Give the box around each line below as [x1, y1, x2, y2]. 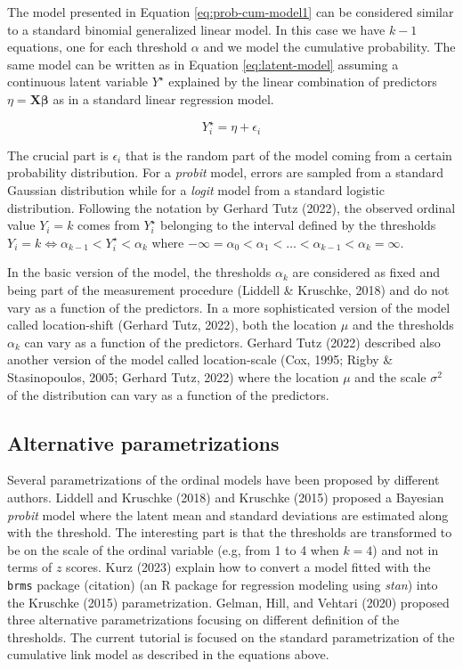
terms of [7, 558, 53, 576]
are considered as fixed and [292, 263, 441, 281]
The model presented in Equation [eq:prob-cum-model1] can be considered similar [7, 3, 454, 20]
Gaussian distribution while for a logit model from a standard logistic [7, 180, 385, 199]
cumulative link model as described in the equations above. [7, 645, 329, 664]
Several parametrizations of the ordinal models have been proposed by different [7, 470, 440, 489]
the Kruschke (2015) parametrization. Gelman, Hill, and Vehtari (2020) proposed [7, 592, 450, 611]
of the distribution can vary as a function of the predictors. [7, 385, 329, 404]
